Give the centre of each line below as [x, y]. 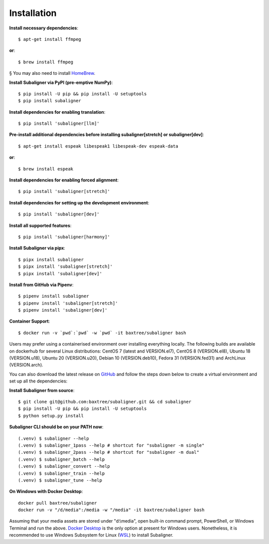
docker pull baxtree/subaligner [58, 503]
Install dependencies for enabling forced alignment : [64, 180]
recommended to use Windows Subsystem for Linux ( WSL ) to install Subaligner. [91, 535]
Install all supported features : [40, 225]
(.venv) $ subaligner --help [54, 438]
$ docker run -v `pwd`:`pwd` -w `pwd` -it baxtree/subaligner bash [102, 333]
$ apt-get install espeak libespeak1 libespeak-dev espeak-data [98, 146]
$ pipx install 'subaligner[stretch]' [66, 267]
